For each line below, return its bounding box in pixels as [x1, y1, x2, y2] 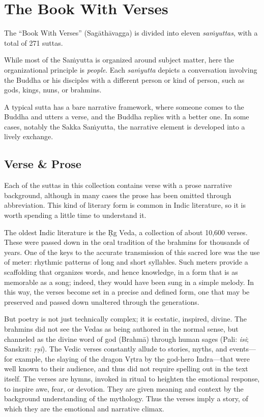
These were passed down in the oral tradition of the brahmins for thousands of [4, 237, 249, 247]
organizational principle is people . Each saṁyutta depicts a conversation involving [4, 64, 257, 75]
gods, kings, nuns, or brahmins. [4, 84, 102, 95]
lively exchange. [4, 131, 53, 142]
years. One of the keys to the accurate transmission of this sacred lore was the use [4, 246, 260, 257]
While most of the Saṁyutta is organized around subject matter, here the [4, 54, 234, 65]
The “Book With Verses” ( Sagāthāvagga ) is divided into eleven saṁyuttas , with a [4, 27, 258, 38]
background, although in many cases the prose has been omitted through [4, 189, 231, 200]
